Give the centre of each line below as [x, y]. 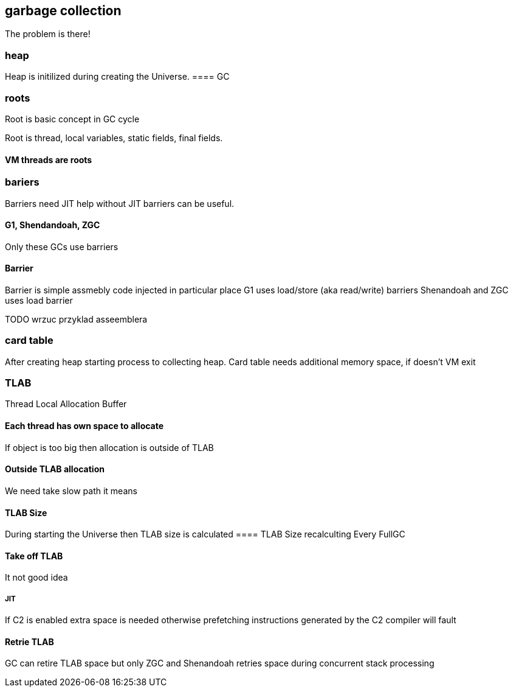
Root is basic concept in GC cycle [72, 119]
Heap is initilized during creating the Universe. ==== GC [117, 77]
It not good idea [36, 578]
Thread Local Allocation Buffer [66, 404]
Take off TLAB [34, 556]
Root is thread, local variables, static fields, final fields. [114, 138]
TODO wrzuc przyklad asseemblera [76, 319]
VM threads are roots [49, 159]
